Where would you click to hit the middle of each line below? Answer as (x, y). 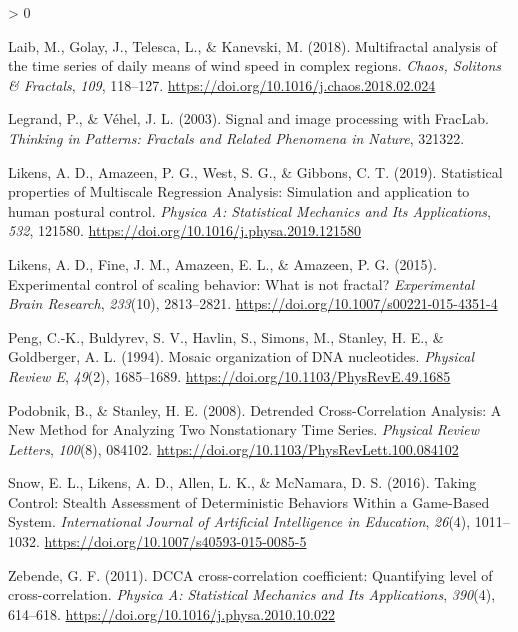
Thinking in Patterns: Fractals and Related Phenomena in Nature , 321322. (236, 137)
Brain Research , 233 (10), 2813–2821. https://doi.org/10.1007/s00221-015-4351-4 (253, 303)
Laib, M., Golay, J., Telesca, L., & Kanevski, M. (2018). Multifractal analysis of (252, 45)
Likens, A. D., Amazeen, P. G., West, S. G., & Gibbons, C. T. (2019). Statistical (255, 171)
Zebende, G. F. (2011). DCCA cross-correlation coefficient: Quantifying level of (250, 574)
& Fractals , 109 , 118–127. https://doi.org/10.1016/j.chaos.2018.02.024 (222, 84)
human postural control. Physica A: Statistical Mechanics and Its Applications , (249, 210)
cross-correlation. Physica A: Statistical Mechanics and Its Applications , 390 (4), (252, 594)
